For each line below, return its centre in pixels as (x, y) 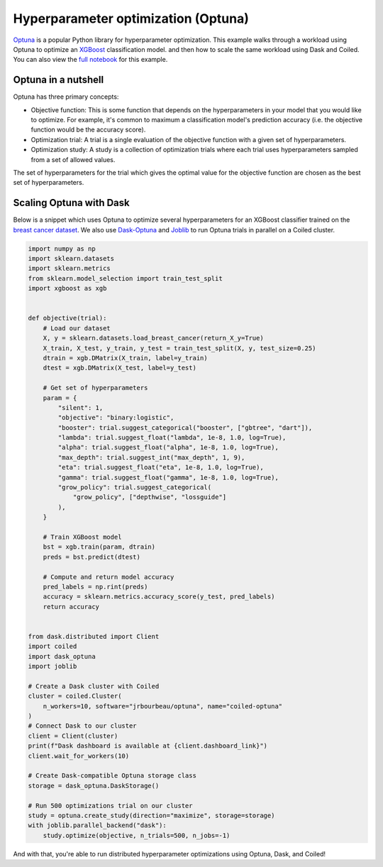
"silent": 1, (81, 408)
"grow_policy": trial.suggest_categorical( (135, 488)
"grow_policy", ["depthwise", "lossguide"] (150, 497)
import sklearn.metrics (70, 269)
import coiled (52, 646)
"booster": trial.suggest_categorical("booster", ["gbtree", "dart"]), (185, 427)
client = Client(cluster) (73, 736)
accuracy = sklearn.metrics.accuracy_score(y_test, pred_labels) (159, 597)
